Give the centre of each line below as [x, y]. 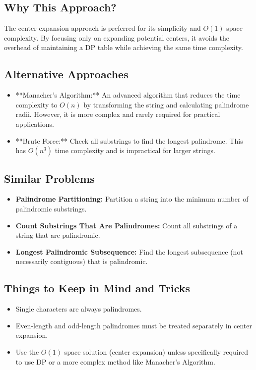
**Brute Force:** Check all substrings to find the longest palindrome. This [129, 140]
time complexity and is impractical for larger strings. [135, 150]
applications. [35, 124]
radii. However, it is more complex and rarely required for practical [118, 114]
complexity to [36, 104]
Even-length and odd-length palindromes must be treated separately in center [134, 325]
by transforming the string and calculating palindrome [166, 104]
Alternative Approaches [66, 74]
